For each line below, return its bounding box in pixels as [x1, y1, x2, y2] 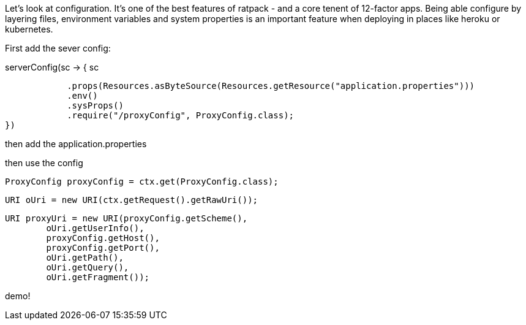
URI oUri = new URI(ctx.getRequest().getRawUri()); [5, 195, 258, 205]
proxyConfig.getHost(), [46, 233, 160, 243]
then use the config [5, 158, 83, 168]
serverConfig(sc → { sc [5, 62, 99, 72]
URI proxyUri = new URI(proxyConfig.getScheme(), [5, 213, 248, 223]
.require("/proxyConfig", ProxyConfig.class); [67, 110, 295, 120]
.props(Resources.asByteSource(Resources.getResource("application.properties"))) [67, 81, 475, 91]
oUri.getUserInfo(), [46, 223, 145, 233]
